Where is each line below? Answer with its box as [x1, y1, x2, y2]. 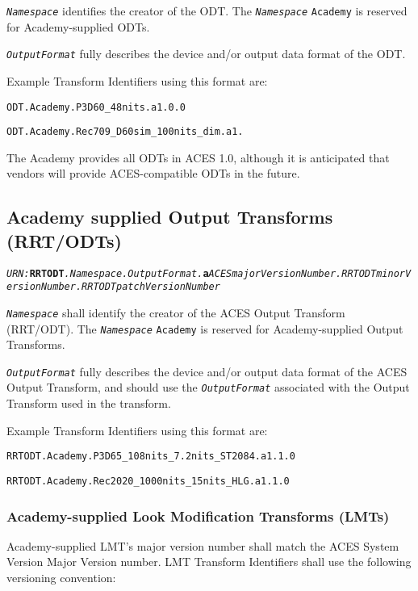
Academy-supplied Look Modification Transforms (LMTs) [6, 505, 390, 526]
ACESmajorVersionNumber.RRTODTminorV [208, 267, 412, 279]
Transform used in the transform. [6, 395, 171, 412]
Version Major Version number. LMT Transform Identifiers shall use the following [6, 553, 412, 570]
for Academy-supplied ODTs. [6, 18, 150, 35]
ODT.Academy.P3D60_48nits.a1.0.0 [6, 101, 186, 113]
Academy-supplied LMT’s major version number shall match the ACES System [6, 537, 399, 554]
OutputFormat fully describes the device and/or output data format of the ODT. [6, 45, 406, 62]
